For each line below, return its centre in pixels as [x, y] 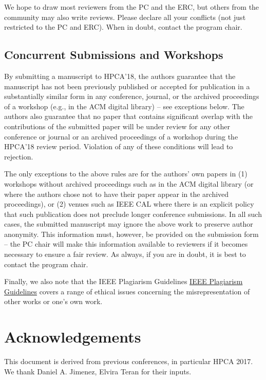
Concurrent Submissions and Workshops [114, 55]
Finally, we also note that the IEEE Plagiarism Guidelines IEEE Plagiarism [123, 281]
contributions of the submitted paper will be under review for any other [117, 126]
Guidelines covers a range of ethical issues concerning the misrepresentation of [127, 291]
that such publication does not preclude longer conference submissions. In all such [133, 214]
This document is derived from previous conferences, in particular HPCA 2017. [129, 361]
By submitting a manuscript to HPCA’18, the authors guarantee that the [120, 76]
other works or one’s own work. [53, 301]
